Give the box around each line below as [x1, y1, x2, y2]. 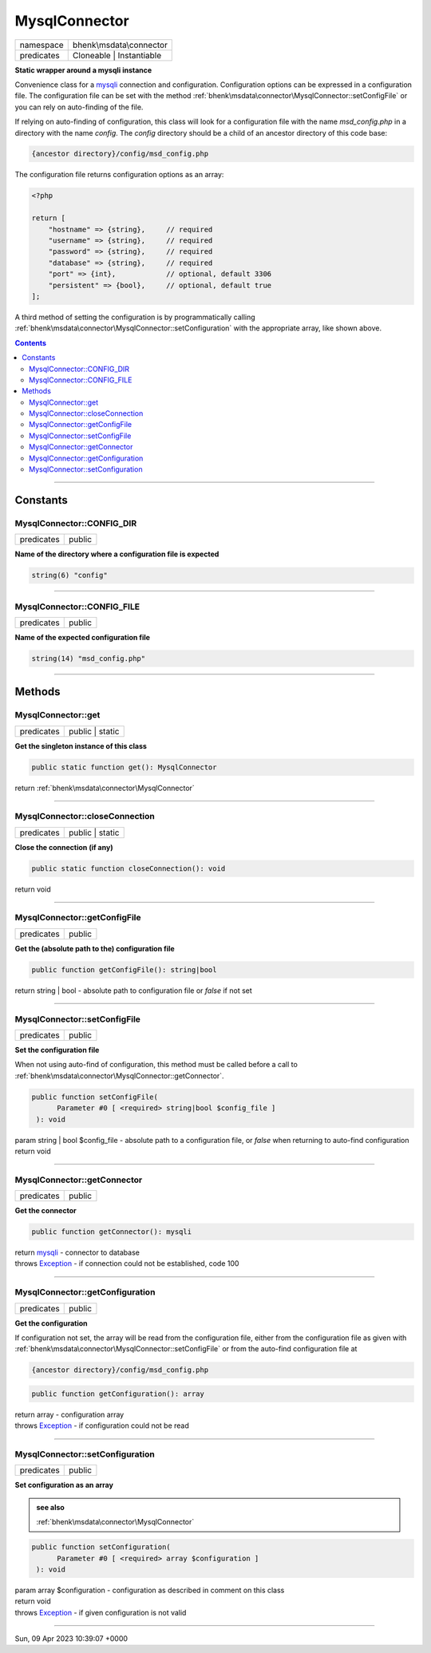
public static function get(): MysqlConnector [31, 762, 217, 772]
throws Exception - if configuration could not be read [14, 1421, 189, 1430]
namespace [19, 39, 64, 50]
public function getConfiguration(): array [31, 1389, 205, 1398]
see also [36, 1502, 65, 1512]
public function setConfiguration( [31, 1543, 171, 1552]
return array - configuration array [14, 1410, 125, 1419]
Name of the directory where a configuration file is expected [14, 549, 219, 559]
